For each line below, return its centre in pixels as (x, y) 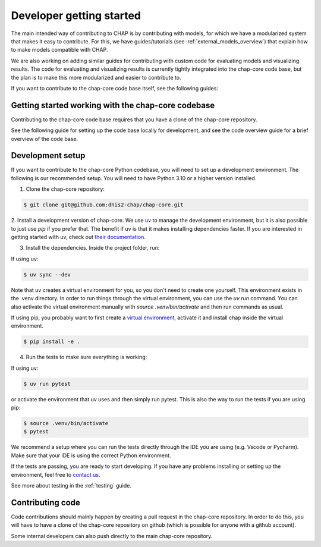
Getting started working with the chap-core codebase (113, 105)
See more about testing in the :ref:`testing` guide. (71, 485)
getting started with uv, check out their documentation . (78, 237)
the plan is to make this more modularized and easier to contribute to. (96, 77)
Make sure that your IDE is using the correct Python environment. (91, 455)
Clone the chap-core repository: (65, 189)
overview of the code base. (45, 139)
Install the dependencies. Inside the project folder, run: (93, 248)
